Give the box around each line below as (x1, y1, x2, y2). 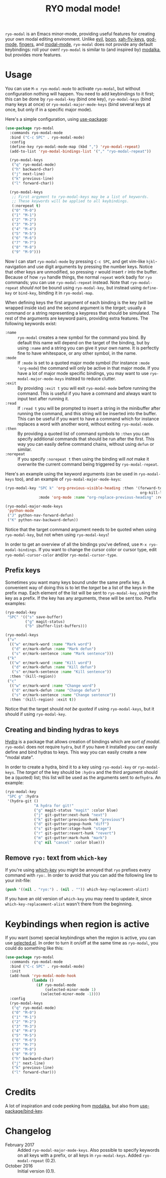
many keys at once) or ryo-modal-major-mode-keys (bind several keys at (5, 101, 151, 107)
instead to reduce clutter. (65, 376, 116, 381)
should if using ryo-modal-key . (5, 711, 67, 717)
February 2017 (5, 1142, 35, 1148)
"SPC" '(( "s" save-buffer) (7, 614, 63, 619)
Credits (5, 1086, 36, 1098)
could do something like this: (5, 945, 64, 951)
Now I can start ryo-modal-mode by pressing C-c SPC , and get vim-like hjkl (5, 258, 156, 264)
